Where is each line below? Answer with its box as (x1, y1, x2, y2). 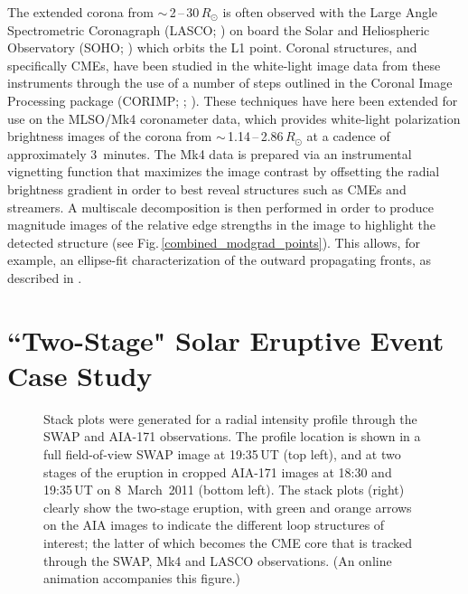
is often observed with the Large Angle (222, 3, 438, 21)
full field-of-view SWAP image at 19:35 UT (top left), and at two (43, 445, 401, 463)
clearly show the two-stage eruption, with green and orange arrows (43, 497, 412, 516)
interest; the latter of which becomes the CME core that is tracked (43, 533, 413, 552)
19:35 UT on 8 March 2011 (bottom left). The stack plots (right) (43, 480, 405, 499)
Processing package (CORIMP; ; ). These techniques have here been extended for (7, 90, 458, 109)
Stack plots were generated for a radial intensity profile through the (43, 409, 417, 428)
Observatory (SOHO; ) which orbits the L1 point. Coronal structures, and (7, 38, 417, 57)
